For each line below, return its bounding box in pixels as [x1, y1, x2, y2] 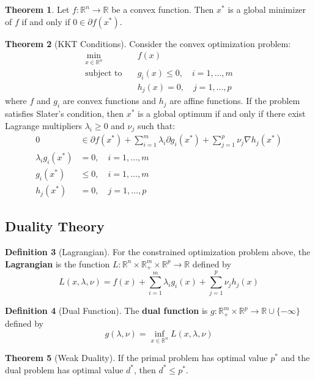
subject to [85, 69, 122, 78]
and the [281, 351, 310, 364]
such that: [137, 119, 176, 132]
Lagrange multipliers [5, 119, 82, 132]
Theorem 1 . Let [5, 3, 70, 15]
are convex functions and [62, 94, 156, 107]
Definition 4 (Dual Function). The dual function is [5, 304, 208, 317]
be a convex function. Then [111, 3, 214, 15]
